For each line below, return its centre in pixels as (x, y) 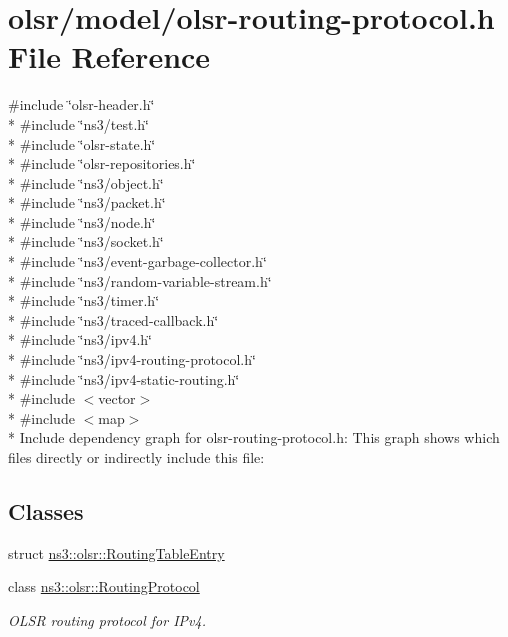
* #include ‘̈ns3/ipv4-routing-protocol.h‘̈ (132, 359)
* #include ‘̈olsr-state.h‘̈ (82, 143)
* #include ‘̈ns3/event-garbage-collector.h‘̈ (137, 261)
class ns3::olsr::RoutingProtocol (104, 586)
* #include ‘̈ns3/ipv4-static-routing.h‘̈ (124, 378)
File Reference (109, 56)
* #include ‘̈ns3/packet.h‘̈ (87, 202)
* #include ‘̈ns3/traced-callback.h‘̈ (113, 319)
